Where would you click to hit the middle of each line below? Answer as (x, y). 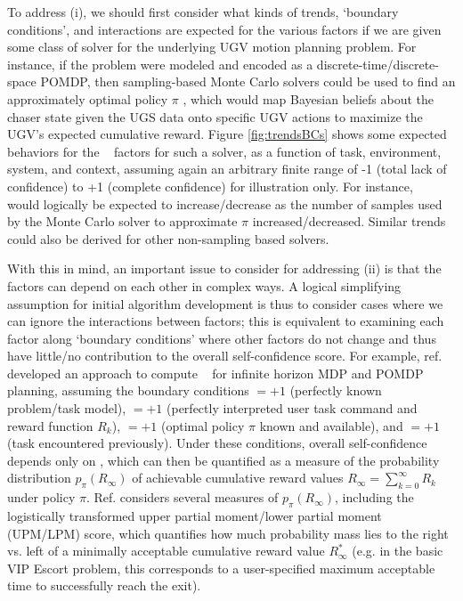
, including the (374, 497)
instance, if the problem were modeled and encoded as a (160, 64)
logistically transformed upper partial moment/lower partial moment (195, 516)
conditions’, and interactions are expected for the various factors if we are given (224, 29)
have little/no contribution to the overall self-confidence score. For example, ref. (225, 356)
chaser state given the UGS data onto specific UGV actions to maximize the (215, 116)
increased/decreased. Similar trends (349, 221)
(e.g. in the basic (398, 551)
